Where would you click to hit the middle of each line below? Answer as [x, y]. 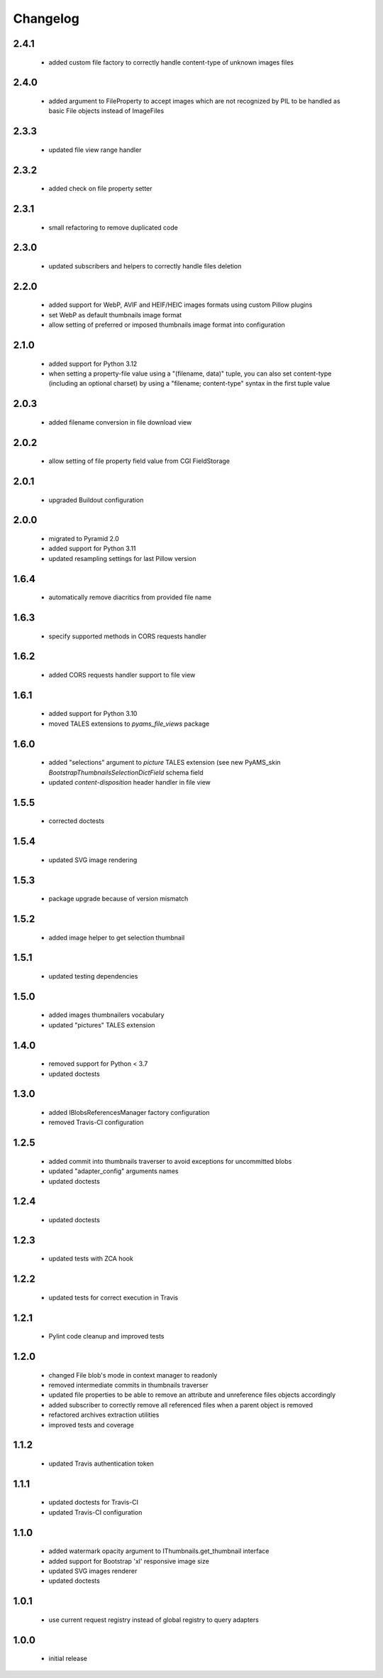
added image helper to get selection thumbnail [117, 937]
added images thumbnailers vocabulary [106, 1015]
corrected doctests [76, 821]
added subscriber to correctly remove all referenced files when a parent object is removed [181, 1405]
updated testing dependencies [93, 976]
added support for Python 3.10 [93, 714]
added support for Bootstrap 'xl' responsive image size [129, 1561]
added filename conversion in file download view [120, 422]
